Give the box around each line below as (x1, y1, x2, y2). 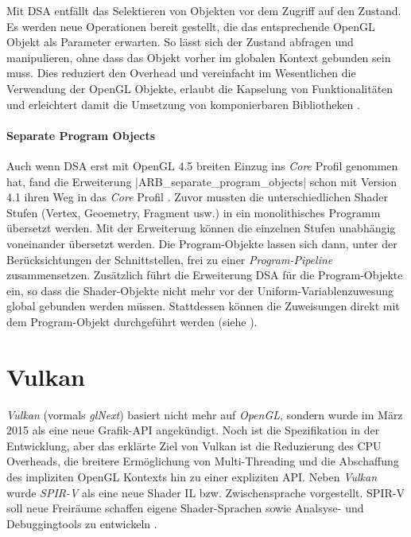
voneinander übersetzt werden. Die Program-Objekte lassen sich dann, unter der (6, 235, 397, 251)
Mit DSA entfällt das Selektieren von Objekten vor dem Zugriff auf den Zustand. (6, 2, 401, 18)
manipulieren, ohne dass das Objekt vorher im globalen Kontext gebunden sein (6, 49, 391, 65)
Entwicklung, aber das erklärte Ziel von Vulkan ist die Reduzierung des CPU (6, 437, 382, 453)
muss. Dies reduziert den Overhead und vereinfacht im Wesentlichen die (6, 64, 356, 81)
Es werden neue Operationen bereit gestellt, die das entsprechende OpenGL (6, 18, 375, 34)
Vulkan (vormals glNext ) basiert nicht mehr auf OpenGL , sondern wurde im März (6, 406, 403, 422)
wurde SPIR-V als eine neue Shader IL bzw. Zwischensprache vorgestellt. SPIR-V (6, 484, 405, 500)
